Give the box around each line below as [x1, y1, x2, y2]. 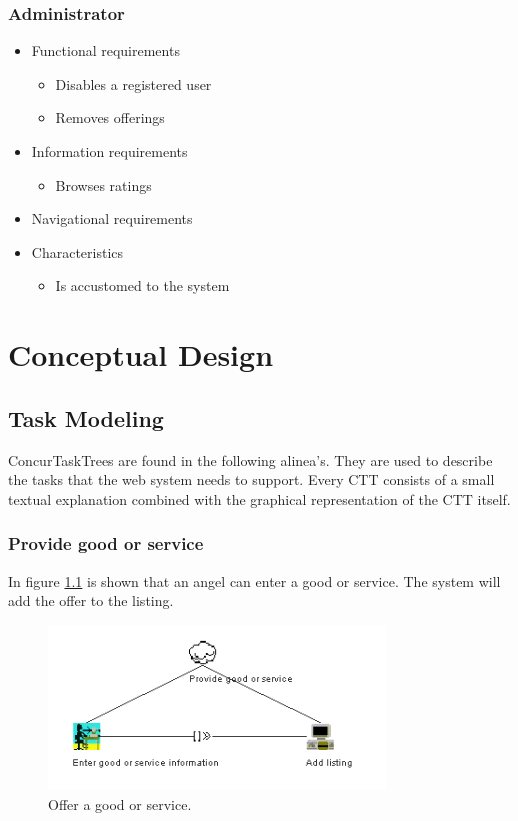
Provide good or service [8, 531, 204, 556]
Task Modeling [8, 402, 164, 433]
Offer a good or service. [48, 793, 192, 814]
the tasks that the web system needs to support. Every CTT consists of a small [8, 469, 495, 490]
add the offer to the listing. [8, 590, 174, 611]
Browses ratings [55, 174, 152, 195]
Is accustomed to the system [55, 275, 230, 296]
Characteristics [31, 241, 124, 262]
